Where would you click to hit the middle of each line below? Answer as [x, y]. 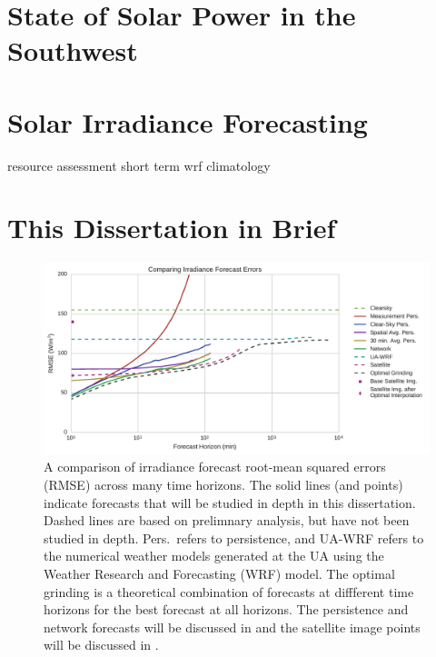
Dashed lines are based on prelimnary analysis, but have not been [227, 520]
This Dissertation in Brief [172, 228]
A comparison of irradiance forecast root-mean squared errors [215, 467]
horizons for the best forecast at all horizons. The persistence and [226, 609]
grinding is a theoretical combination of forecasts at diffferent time [229, 591]
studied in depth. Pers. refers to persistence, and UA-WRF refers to [234, 538]
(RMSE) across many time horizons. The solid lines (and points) [223, 484]
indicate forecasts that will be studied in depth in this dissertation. [230, 502]
